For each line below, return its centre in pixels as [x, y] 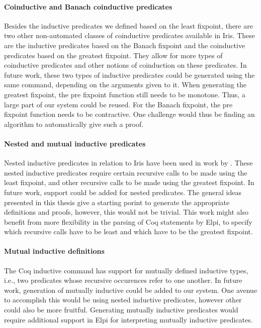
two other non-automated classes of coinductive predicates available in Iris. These [130, 35]
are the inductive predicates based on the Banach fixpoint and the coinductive [125, 45]
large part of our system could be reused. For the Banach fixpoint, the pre [118, 104]
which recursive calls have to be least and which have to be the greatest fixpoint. [128, 231]
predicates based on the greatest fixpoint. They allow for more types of [113, 55]
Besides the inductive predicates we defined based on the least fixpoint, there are [128, 25]
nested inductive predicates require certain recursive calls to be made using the [126, 172]
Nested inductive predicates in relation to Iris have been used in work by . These [128, 163]
